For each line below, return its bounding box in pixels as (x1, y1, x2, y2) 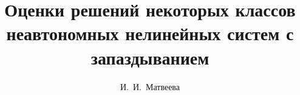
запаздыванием (90, 44, 210, 69)
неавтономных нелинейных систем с (6, 21, 294, 46)
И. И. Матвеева (120, 80, 180, 93)
